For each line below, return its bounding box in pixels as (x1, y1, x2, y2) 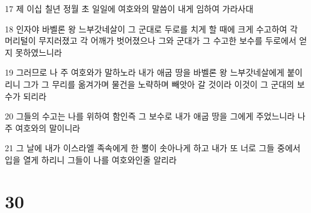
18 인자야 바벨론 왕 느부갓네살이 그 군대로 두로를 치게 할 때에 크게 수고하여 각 (5, 22, 298, 35)
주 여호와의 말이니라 (5, 121, 81, 134)
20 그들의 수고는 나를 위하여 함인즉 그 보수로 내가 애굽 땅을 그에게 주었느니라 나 (5, 110, 306, 122)
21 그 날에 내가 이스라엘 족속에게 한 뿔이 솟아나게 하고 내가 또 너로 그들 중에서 (5, 142, 301, 154)
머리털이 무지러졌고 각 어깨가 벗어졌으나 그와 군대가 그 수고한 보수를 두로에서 (5, 34, 297, 47)
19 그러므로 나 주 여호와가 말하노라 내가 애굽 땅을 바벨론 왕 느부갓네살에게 (5, 66, 285, 79)
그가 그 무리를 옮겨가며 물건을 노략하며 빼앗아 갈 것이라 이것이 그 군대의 (23, 77, 294, 90)
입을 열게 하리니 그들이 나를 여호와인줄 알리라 (5, 153, 177, 166)
